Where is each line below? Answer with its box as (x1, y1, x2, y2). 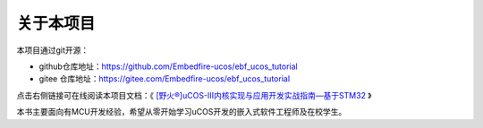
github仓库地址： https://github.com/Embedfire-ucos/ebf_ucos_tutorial (38, 61, 299, 72)
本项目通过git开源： (16, 45, 89, 55)
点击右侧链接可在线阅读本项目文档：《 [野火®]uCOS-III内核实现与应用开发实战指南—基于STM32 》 (16, 90, 372, 100)
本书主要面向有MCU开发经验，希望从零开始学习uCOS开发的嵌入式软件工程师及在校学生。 (16, 107, 347, 117)
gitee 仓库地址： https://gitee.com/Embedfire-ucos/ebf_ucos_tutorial (38, 73, 291, 84)
